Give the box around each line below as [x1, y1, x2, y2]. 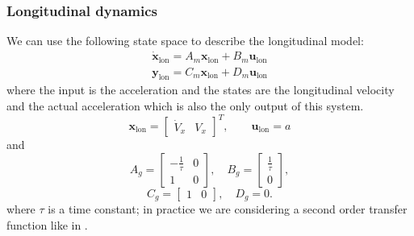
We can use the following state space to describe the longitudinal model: [6, 32, 364, 49]
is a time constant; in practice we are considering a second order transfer [48, 201, 408, 217]
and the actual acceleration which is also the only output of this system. [6, 97, 364, 114]
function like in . [6, 216, 88, 233]
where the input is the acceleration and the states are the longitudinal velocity [6, 81, 395, 98]
